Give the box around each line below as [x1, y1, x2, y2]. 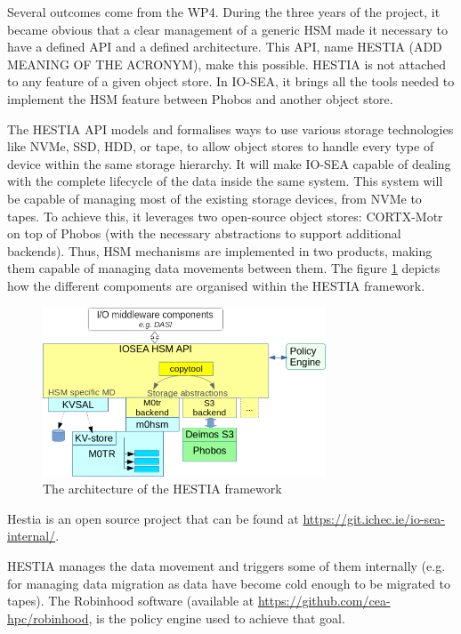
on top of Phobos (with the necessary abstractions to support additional [7, 224, 401, 243]
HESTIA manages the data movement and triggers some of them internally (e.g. [7, 556, 446, 574]
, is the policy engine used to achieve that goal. [88, 608, 345, 627]
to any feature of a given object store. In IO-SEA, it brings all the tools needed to [7, 72, 455, 91]
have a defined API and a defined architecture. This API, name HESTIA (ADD [7, 37, 442, 56]
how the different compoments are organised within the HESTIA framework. [7, 276, 425, 294]
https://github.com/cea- [257, 591, 391, 610]
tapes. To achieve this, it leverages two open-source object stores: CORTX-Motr [7, 206, 443, 225]
